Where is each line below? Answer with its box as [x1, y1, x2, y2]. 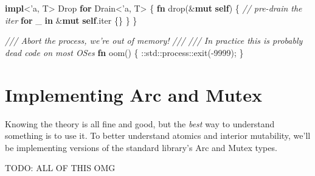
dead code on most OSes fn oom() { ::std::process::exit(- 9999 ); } [5, 46, 244, 58]
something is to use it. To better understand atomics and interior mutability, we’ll [5, 129, 311, 142]
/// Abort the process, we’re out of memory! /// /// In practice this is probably [5, 34, 303, 47]
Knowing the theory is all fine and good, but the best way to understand [5, 117, 275, 130]
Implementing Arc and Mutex [5, 82, 262, 107]
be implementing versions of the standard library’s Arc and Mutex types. [5, 141, 277, 153]
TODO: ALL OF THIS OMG [5, 161, 116, 174]
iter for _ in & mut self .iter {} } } [5, 13, 137, 26]
